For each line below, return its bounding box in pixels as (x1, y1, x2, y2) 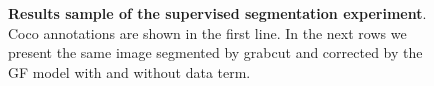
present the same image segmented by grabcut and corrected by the (8, 42, 423, 63)
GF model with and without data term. (8, 61, 251, 82)
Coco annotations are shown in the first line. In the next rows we (8, 22, 407, 43)
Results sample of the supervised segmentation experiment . (8, 3, 427, 23)
